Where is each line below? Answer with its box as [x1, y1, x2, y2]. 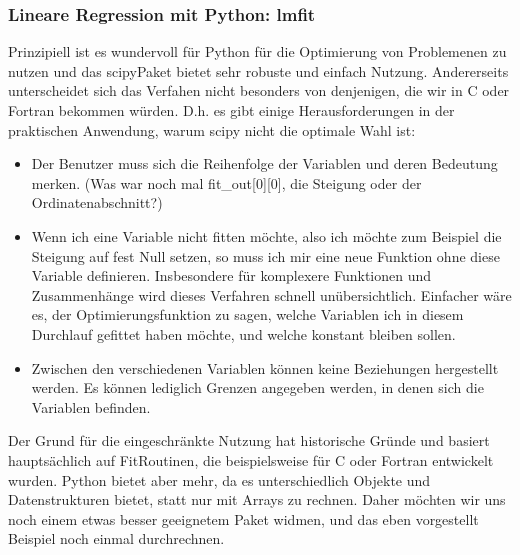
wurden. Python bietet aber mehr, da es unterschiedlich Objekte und [8, 469, 431, 490]
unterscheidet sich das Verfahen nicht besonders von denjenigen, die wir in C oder [8, 80, 510, 101]
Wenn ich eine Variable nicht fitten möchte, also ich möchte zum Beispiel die [31, 225, 502, 246]
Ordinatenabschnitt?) [31, 192, 163, 213]
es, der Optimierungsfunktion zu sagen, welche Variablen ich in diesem [31, 304, 464, 325]
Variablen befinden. [31, 396, 151, 417]
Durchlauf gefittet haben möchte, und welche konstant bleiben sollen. [31, 323, 456, 344]
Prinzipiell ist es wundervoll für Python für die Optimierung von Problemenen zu [8, 41, 507, 62]
